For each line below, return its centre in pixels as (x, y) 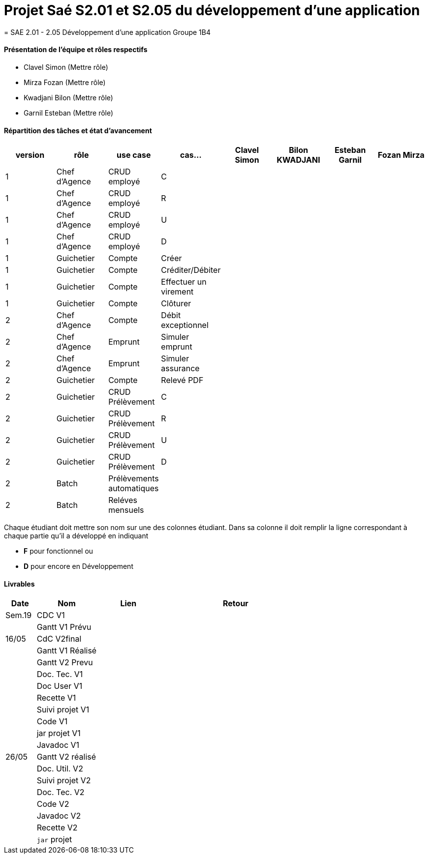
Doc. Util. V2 (60, 769)
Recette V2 (57, 828)
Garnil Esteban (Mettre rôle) (69, 113)
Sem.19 (19, 615)
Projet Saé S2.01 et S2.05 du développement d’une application (212, 10)
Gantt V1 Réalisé (67, 651)
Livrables (19, 584)
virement (177, 292)
